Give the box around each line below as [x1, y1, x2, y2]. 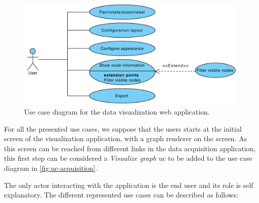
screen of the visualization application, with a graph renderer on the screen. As [4, 133, 247, 144]
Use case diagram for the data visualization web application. [24, 107, 210, 117]
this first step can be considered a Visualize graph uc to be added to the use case [4, 153, 252, 163]
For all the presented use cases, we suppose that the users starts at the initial [4, 123, 242, 134]
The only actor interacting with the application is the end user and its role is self [4, 179, 253, 190]
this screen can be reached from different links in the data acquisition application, [4, 143, 255, 153]
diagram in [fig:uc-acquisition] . [4, 162, 97, 173]
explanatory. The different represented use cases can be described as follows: [4, 189, 238, 200]
